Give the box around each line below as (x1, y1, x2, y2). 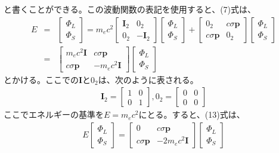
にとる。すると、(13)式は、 (138, 108, 245, 121)
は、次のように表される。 (98, 73, 199, 85)
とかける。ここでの (4, 73, 79, 85)
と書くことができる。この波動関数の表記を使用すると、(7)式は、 (4, 3, 256, 15)
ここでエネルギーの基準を (4, 108, 104, 121)
